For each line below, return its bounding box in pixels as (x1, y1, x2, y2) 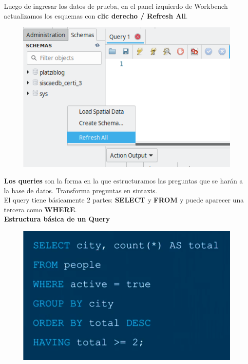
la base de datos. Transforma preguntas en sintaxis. (4, 185, 157, 195)
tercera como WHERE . (4, 204, 77, 214)
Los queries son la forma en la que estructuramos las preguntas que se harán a (4, 175, 243, 185)
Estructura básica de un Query (4, 214, 110, 224)
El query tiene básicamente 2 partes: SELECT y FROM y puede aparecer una (4, 195, 244, 205)
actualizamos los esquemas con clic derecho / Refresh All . (4, 10, 188, 20)
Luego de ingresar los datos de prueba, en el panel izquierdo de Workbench (4, 1, 228, 11)
